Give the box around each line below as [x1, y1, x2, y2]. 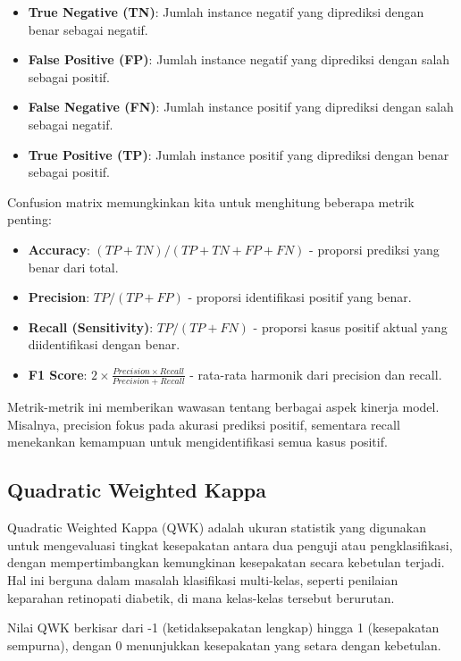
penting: [7, 210, 52, 229]
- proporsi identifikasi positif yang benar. [188, 288, 412, 306]
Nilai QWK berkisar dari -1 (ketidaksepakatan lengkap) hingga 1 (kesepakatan [7, 618, 440, 637]
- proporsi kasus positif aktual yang [253, 317, 448, 336]
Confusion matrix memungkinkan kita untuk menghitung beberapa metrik [7, 192, 415, 211]
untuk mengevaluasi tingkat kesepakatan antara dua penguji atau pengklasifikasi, [7, 535, 453, 554]
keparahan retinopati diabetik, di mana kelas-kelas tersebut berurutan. [7, 588, 395, 607]
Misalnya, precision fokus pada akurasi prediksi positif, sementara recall [7, 414, 400, 433]
